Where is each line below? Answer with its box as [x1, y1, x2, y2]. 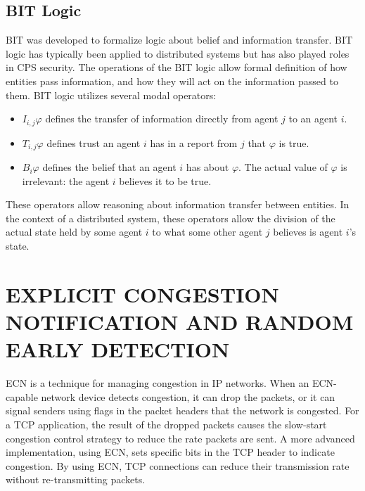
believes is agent [273, 224, 343, 239]
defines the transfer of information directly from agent [45, 111, 278, 126]
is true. [278, 135, 309, 150]
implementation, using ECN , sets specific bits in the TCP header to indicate [6, 445, 335, 459]
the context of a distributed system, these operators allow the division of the [6, 210, 335, 225]
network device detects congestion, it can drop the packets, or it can [41, 389, 335, 404]
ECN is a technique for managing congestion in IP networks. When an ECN [6, 376, 334, 390]
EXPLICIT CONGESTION [6, 279, 279, 308]
